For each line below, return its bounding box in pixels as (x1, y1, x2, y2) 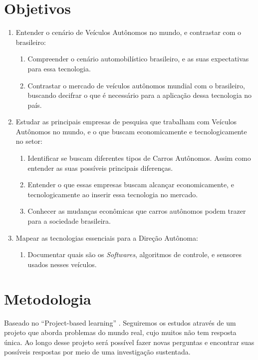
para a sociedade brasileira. (27, 216, 111, 226)
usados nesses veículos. (27, 259, 97, 269)
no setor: (15, 136, 42, 146)
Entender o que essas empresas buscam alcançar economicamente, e (27, 179, 234, 190)
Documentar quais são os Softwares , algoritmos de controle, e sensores (27, 249, 242, 260)
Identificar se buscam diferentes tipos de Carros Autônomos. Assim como (27, 153, 251, 163)
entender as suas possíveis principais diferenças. (27, 162, 173, 173)
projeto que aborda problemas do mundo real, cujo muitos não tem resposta (4, 327, 237, 338)
